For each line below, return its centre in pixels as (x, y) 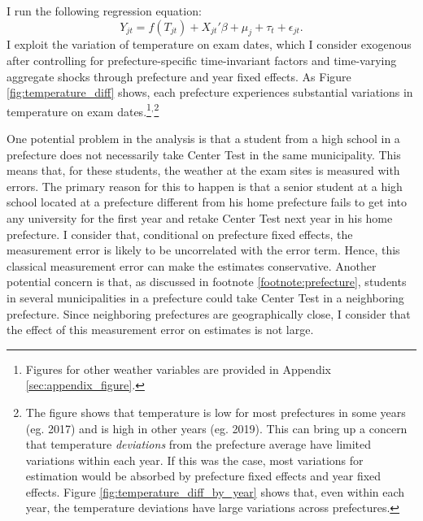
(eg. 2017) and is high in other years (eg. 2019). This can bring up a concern (216, 428)
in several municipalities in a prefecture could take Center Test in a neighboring (205, 297)
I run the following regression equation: (104, 11)
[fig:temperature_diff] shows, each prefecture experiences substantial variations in (210, 92)
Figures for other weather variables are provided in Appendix (178, 369)
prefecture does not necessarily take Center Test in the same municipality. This (204, 154)
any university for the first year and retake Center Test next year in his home (200, 217)
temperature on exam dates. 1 (79, 110)
